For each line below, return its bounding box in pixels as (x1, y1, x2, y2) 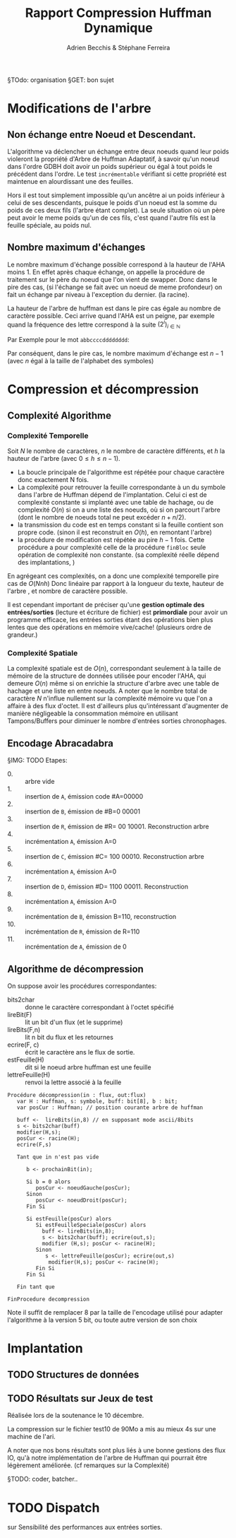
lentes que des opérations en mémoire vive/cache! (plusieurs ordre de (7, 623, 211, 632)
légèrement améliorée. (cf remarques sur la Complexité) (7, 1461, 170, 1469)
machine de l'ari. (7, 1433, 56, 1441)
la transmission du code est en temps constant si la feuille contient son (17, 521, 224, 529)
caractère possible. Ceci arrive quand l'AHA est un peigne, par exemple (7, 311, 215, 319)
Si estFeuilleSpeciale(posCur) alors (35, 1221, 147, 1228)
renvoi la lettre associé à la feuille (25, 1078, 122, 1086)
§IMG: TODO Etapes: (7, 756, 68, 765)
